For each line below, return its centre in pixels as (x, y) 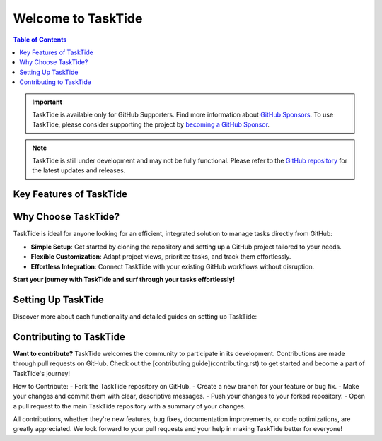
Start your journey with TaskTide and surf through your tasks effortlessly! (124, 279)
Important (47, 102)
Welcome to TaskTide (78, 18)
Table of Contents (40, 40)
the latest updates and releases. (79, 170)
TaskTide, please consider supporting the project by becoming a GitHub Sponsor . (151, 124)
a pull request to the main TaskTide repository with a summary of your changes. (129, 406)
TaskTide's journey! (42, 373)
